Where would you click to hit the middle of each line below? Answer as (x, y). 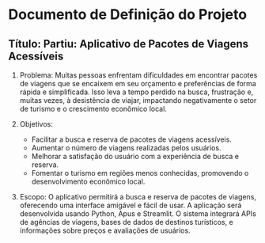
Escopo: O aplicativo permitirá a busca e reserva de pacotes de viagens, (138, 197)
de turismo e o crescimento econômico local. (93, 109)
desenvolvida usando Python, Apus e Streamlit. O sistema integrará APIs (138, 214)
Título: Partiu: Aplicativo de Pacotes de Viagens (129, 44)
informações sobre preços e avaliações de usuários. (105, 230)
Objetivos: (36, 124)
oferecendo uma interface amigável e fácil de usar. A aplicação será (131, 205)
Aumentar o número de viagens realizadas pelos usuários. (126, 148)
